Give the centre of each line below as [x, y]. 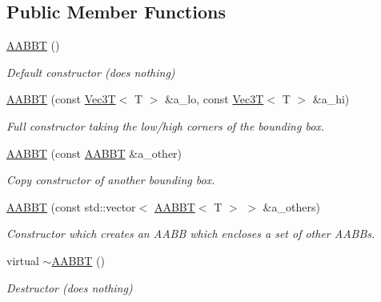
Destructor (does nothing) [70, 287]
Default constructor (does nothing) [91, 72]
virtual [23, 260]
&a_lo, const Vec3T [214, 99]
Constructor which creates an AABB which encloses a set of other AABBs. [191, 234]
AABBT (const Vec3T [61, 99]
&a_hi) [331, 99]
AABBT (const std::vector [71, 206]
